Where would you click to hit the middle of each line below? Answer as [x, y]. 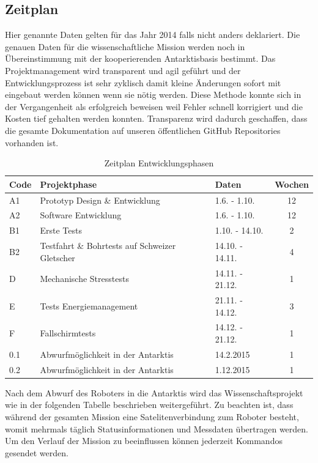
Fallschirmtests [68, 333]
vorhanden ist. [32, 142]
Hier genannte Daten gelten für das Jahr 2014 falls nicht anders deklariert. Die [153, 35]
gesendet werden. [37, 452]
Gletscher [57, 257]
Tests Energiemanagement [89, 306]
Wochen [292, 184]
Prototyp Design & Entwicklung [100, 200]
